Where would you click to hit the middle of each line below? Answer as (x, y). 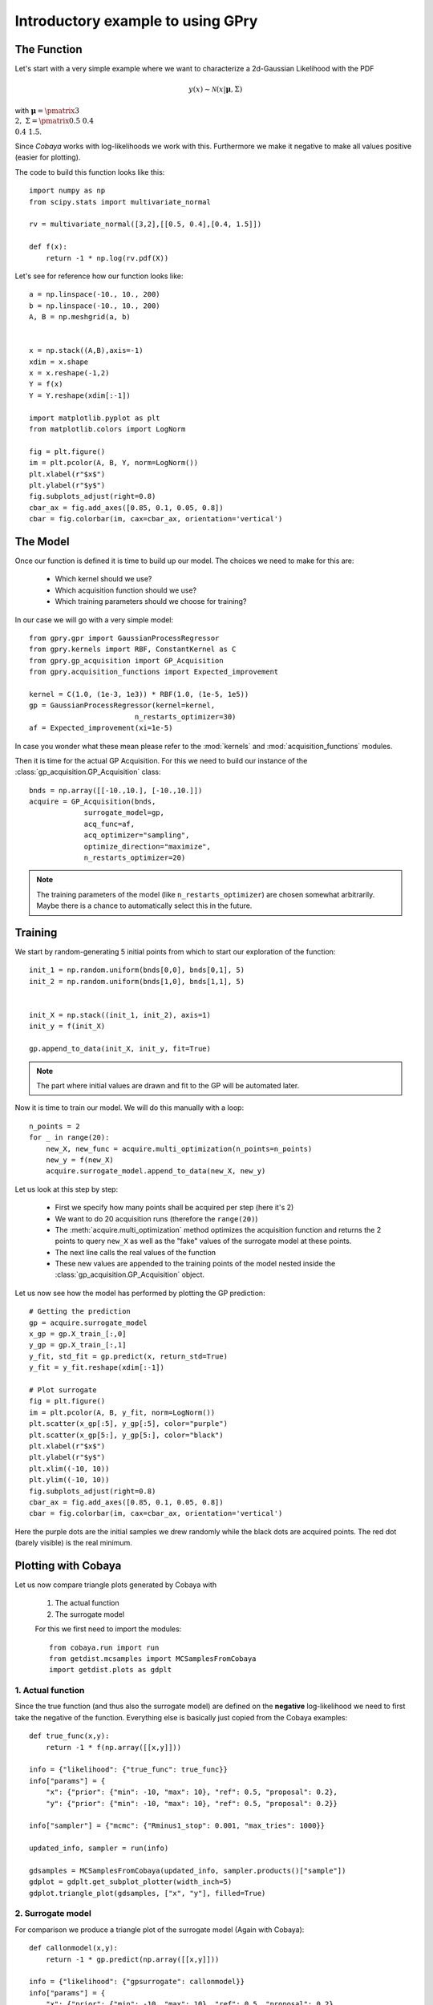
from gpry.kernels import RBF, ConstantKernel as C (133, 649)
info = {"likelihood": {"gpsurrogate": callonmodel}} (137, 1982)
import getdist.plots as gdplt (111, 1670)
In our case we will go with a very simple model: (94, 620)
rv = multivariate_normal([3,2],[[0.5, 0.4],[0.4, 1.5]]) (146, 224)
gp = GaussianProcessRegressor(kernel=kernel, (122, 705)
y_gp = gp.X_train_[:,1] (78, 1345)
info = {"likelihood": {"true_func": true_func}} (129, 1770)
